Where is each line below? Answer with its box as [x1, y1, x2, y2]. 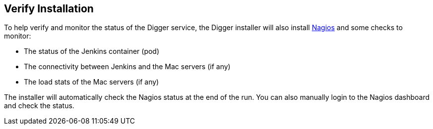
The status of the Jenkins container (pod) [24, 47, 160, 56]
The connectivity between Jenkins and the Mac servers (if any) [24, 62, 231, 71]
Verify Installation [4, 2, 94, 15]
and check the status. [4, 101, 74, 110]
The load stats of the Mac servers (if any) [24, 78, 159, 86]
